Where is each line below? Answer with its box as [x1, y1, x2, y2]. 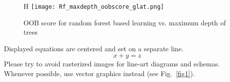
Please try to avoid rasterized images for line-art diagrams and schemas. [4, 59, 220, 69]
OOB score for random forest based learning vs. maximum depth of [23, 17, 226, 27]
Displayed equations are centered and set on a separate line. [4, 43, 184, 53]
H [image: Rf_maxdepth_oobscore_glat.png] [23, 1, 164, 11]
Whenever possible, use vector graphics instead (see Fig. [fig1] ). [4, 68, 195, 79]
